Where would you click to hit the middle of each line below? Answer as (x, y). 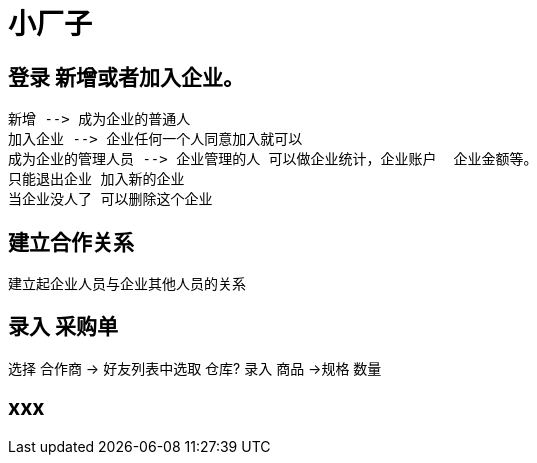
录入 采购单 (63, 327)
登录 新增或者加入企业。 (126, 77)
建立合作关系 (71, 242)
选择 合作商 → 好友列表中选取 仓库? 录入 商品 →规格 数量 (195, 368)
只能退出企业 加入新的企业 (96, 179)
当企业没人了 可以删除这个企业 (110, 199)
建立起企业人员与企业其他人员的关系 (127, 284)
